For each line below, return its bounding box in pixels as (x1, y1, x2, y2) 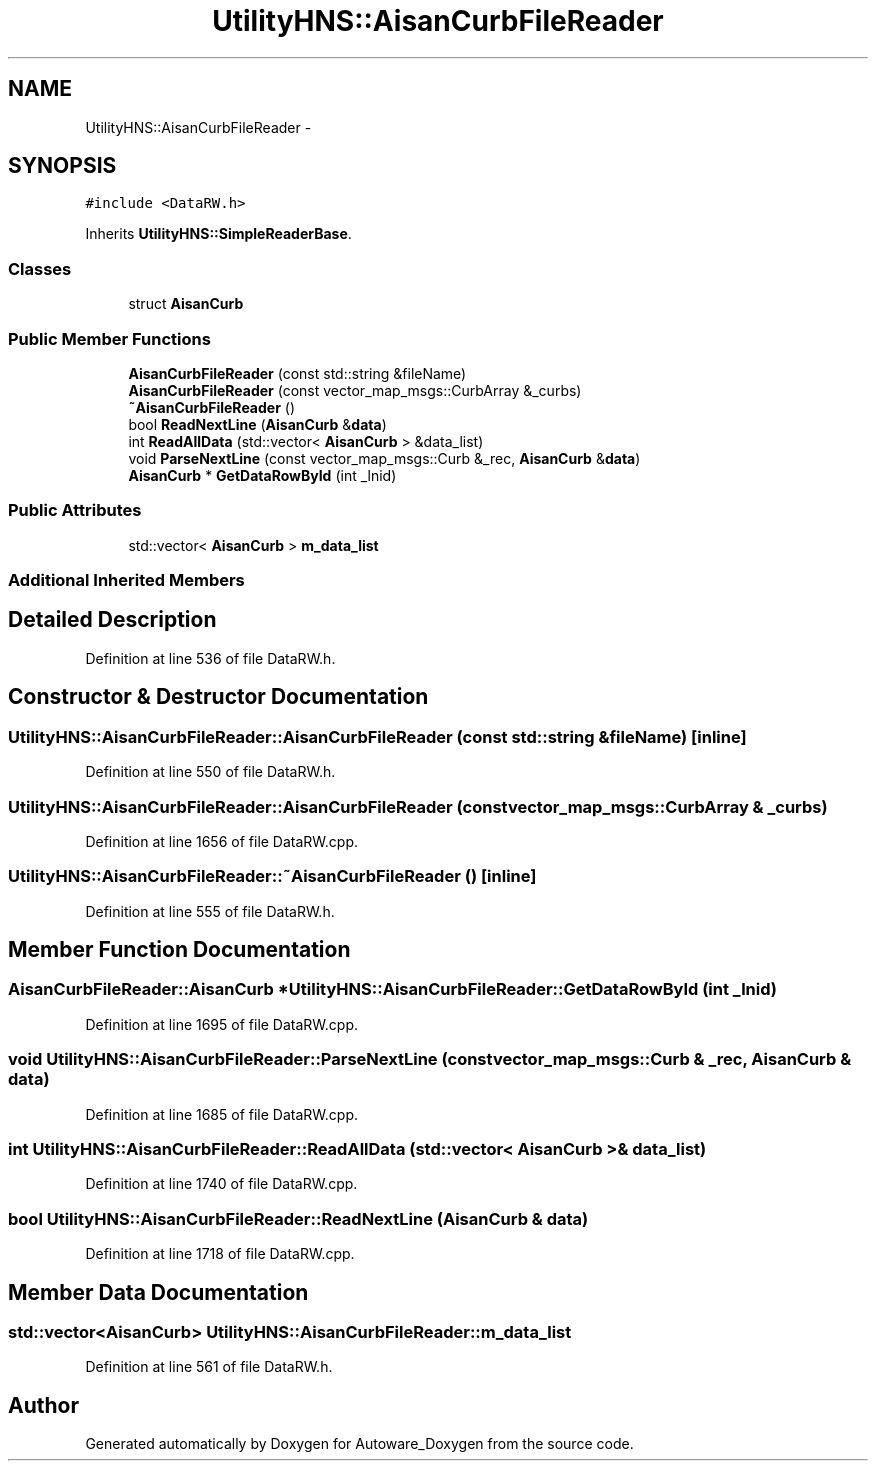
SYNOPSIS (8, 153, 117, 179)
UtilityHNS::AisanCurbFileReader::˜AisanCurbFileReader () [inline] (8, 866, 537, 887)
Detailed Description (8, 607, 217, 633)
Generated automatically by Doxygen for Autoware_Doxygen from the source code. (85, 1435, 634, 1453)
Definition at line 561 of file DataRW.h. (85, 1358, 333, 1376)
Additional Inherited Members (8, 570, 245, 591)
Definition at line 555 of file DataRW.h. (85, 902, 335, 920)
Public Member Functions (8, 328, 211, 349)
